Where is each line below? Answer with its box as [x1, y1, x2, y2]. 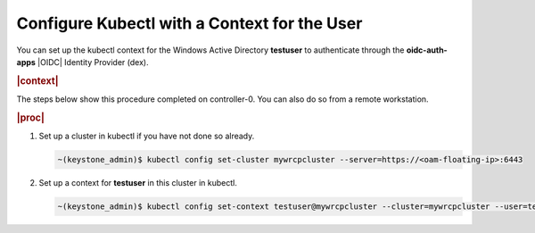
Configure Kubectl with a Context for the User [16, 13, 363, 33]
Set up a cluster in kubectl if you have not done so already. [38, 130, 255, 142]
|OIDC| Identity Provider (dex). [37, 56, 149, 67]
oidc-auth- [406, 45, 448, 55]
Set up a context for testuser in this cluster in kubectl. [38, 178, 238, 187]
